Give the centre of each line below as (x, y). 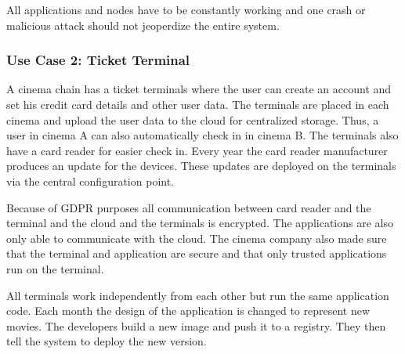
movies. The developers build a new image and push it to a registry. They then (196, 325)
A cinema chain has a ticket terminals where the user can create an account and (199, 89)
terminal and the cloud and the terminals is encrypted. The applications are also (200, 223)
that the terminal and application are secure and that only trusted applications (197, 253)
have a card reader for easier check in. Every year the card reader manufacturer (197, 150)
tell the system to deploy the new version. (107, 341)
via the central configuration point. (90, 181)
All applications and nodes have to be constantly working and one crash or (186, 9)
